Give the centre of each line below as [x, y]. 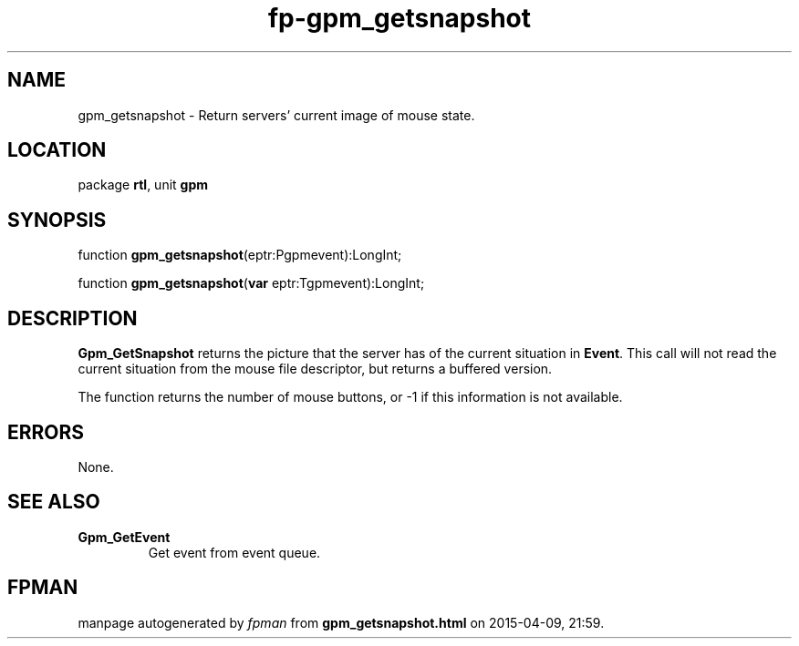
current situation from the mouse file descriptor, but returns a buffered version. [315, 369]
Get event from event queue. [234, 552]
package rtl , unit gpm [143, 185]
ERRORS [46, 432]
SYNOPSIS [57, 220]
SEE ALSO [54, 502]
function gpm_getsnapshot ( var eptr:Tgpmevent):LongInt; [251, 283]
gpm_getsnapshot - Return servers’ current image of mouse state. [276, 115]
